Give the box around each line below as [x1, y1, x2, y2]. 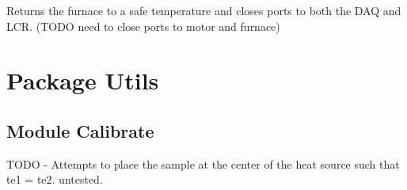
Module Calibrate [6, 118, 154, 142]
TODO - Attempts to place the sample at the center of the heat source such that [6, 155, 400, 172]
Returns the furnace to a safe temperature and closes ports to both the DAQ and [6, 2, 401, 18]
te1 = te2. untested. [6, 171, 103, 188]
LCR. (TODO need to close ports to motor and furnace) [6, 17, 280, 34]
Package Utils [6, 64, 159, 97]
